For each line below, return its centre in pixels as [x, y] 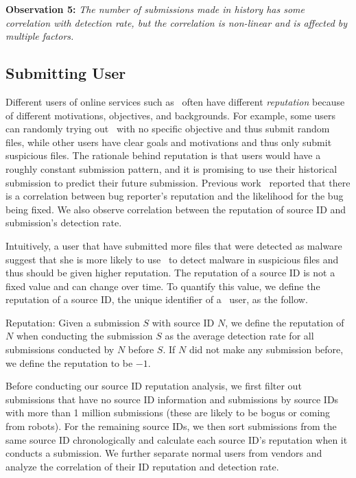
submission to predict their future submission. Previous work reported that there [178, 182]
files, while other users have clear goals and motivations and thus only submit [169, 142]
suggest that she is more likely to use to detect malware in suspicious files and [172, 259]
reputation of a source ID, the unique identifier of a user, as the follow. [157, 299]
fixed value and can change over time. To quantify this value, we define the [163, 286]
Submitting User [66, 73]
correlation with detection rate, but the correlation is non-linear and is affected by [177, 22]
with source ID [183, 322]
